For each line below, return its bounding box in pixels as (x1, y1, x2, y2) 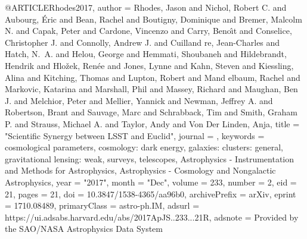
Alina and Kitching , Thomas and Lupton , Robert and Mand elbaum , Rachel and (5, 71, 300, 83)
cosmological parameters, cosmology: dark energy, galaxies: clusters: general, (5, 141, 283, 153)
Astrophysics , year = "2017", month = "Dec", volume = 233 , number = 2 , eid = (5, 175, 297, 188)
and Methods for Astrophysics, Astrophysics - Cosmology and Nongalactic (5, 164, 276, 177)
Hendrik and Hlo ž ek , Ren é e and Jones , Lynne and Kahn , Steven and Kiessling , (5, 59, 294, 71)
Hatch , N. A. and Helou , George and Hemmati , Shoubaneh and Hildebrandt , (5, 48, 287, 60)
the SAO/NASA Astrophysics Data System (5, 222, 163, 235)
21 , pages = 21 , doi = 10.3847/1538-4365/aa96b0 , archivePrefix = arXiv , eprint (5, 187, 296, 200)
